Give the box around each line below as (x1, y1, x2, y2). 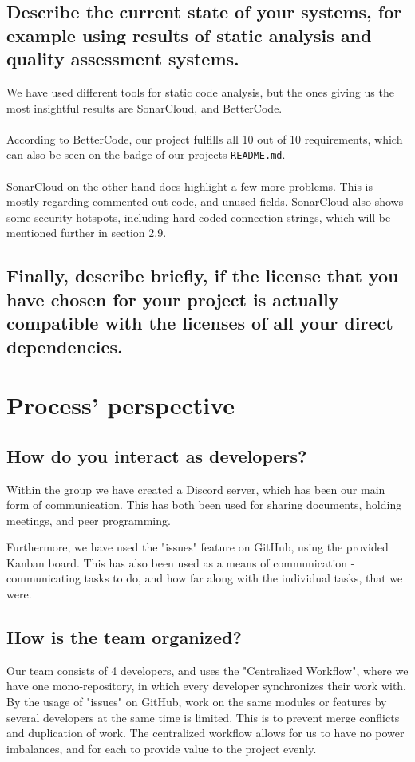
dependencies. (6, 334, 123, 358)
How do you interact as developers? (6, 443, 307, 468)
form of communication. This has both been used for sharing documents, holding (6, 496, 402, 513)
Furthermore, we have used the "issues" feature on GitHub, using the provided (6, 539, 389, 555)
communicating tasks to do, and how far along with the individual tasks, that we (6, 570, 403, 586)
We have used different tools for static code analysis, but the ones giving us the (6, 83, 394, 100)
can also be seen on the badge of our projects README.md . (6, 146, 286, 163)
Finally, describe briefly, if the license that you (6, 263, 399, 288)
